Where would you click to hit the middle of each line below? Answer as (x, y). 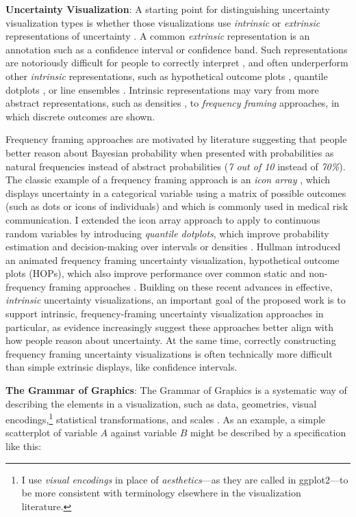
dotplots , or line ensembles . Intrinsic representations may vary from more (162, 89)
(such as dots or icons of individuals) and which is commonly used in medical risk (177, 206)
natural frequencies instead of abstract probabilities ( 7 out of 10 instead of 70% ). (176, 166)
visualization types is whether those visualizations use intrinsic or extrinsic (163, 22)
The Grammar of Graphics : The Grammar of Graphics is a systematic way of (176, 390)
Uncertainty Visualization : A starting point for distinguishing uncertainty (168, 9)
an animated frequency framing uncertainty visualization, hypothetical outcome (173, 260)
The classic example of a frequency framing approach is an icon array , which (168, 180)
